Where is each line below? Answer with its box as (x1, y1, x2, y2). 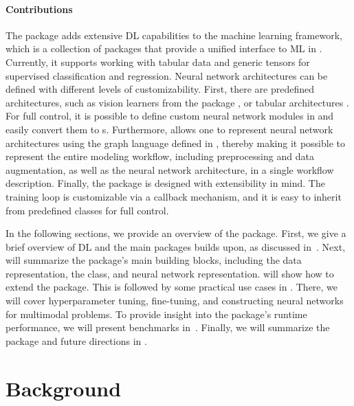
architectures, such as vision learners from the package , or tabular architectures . (5, 95, 349, 109)
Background (5, 374, 122, 402)
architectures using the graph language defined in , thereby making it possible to (5, 135, 345, 150)
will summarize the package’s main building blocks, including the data (5, 253, 302, 267)
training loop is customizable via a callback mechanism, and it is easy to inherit (5, 189, 342, 203)
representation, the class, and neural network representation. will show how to (5, 266, 334, 280)
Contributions (5, 1, 73, 16)
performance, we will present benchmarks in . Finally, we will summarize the (5, 320, 330, 335)
